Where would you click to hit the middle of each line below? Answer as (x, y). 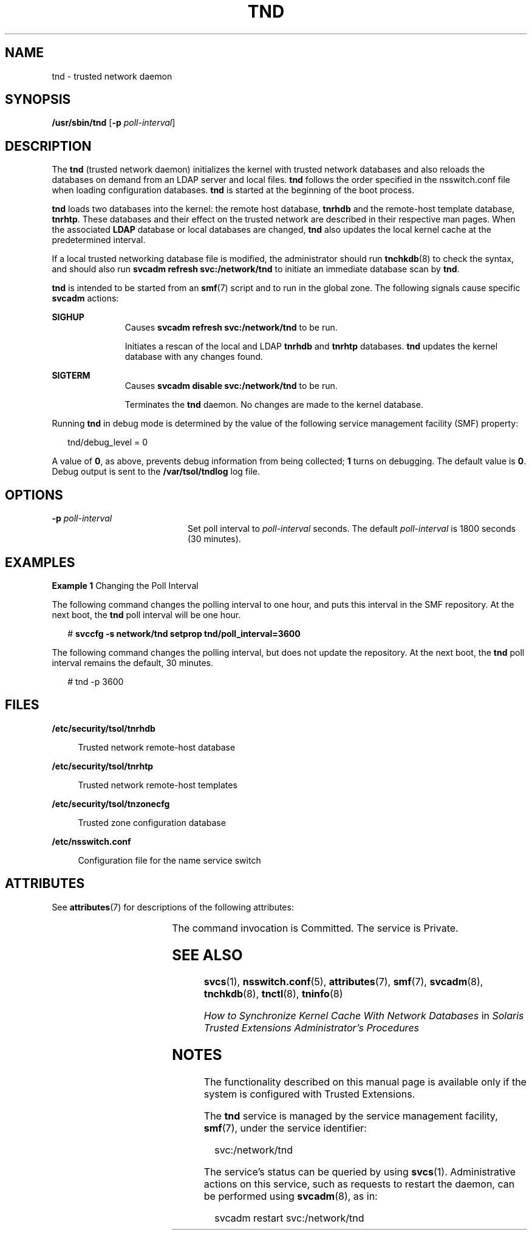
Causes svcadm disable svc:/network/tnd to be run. (231, 386)
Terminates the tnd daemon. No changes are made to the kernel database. (274, 405)
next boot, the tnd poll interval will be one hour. (146, 614)
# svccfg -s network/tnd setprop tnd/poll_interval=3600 (184, 633)
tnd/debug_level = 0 (108, 442)
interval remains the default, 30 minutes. (133, 662)
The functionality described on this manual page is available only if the (365, 1082)
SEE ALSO (207, 955)
